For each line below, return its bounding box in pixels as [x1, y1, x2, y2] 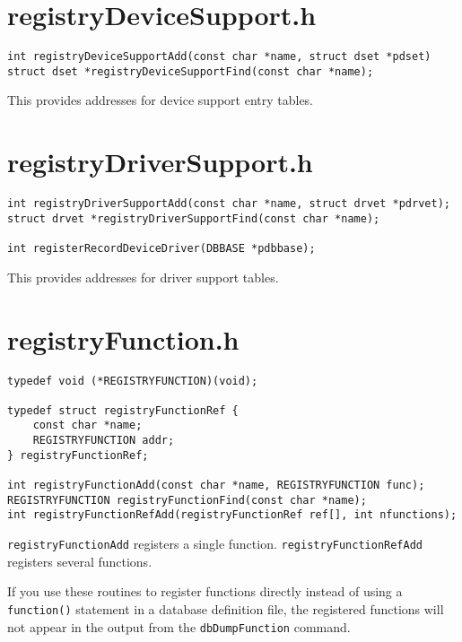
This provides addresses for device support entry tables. [7, 91, 314, 109]
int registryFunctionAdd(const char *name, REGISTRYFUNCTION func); [7, 479, 425, 492]
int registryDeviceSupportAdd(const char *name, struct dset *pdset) [7, 50, 431, 64]
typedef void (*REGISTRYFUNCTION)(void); [7, 374, 258, 387]
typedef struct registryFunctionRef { [7, 403, 239, 417]
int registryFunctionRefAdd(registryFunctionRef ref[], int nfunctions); [7, 508, 458, 522]
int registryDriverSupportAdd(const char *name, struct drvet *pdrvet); [7, 197, 450, 211]
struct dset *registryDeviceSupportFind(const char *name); [7, 65, 374, 78]
